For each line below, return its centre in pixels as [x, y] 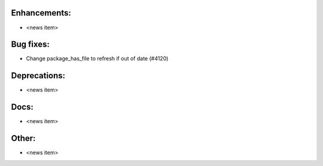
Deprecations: [38, 76]
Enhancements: [41, 13]
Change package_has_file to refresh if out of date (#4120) [97, 59]
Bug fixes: [31, 44]
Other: [23, 138]
